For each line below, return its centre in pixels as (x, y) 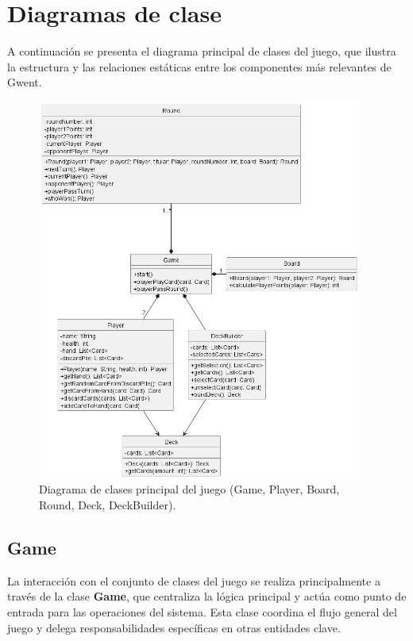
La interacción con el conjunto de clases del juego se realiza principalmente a (194, 580)
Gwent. (25, 82)
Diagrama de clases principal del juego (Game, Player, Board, (189, 489)
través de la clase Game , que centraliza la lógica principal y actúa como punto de (207, 596)
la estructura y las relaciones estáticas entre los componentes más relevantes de (199, 66)
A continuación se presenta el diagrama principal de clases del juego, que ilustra (202, 51)
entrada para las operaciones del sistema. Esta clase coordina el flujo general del (202, 611)
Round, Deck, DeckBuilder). (108, 504)
